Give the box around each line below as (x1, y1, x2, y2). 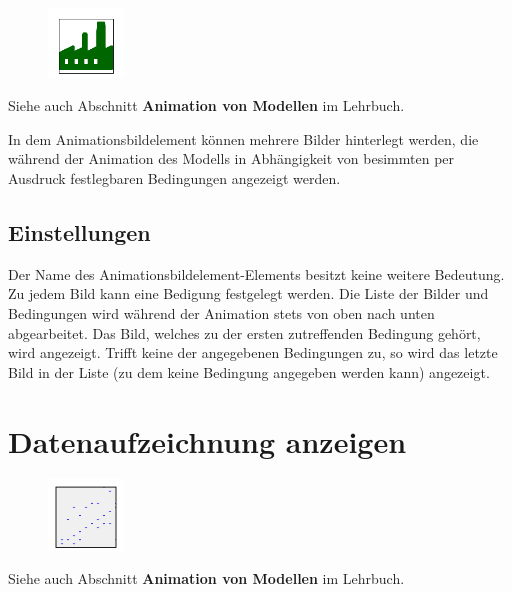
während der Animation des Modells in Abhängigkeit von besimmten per (8, 148, 455, 169)
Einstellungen (8, 216, 151, 247)
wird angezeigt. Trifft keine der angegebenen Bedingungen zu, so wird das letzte (8, 342, 498, 363)
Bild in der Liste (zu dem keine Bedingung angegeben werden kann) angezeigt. (8, 361, 490, 382)
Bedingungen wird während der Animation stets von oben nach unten (8, 302, 435, 323)
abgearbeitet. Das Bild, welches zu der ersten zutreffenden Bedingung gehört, (8, 322, 481, 343)
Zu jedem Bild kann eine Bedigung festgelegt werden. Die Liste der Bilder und (8, 283, 489, 304)
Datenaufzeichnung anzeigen (8, 420, 407, 461)
